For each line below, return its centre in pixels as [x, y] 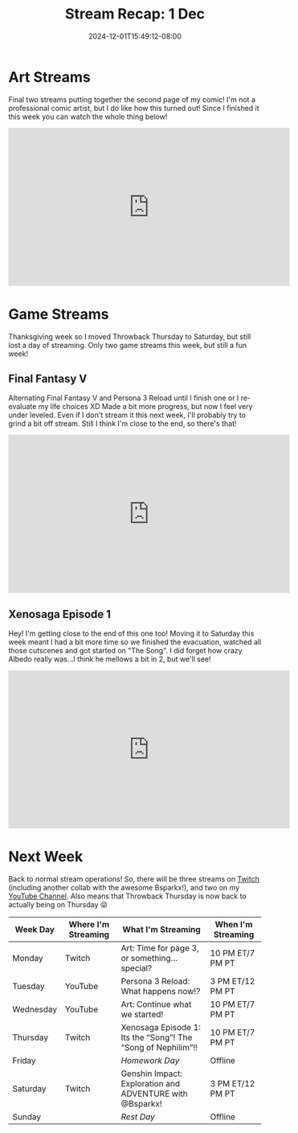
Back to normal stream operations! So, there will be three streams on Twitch [134, 879]
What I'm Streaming [161, 930]
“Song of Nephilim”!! [159, 1048]
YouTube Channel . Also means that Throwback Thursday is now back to [127, 896]
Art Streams [49, 77]
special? [137, 968]
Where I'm [89, 925]
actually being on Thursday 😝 [58, 905]
